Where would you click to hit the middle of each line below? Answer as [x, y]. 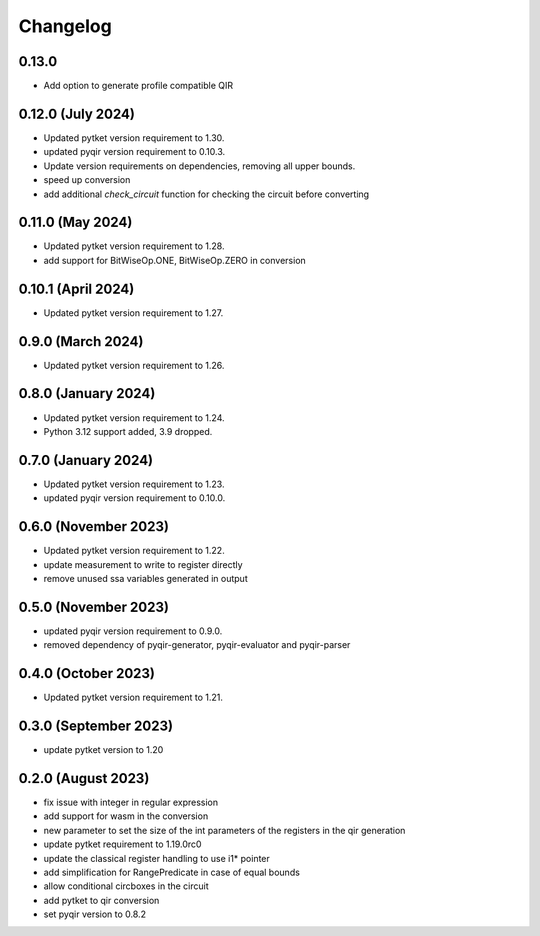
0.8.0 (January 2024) [87, 393]
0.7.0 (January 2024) [86, 460]
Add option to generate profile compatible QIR [138, 86]
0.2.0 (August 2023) [84, 778]
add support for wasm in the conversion [126, 816]
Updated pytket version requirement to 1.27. [133, 312]
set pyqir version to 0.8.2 [95, 914]
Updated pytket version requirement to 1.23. [134, 484]
